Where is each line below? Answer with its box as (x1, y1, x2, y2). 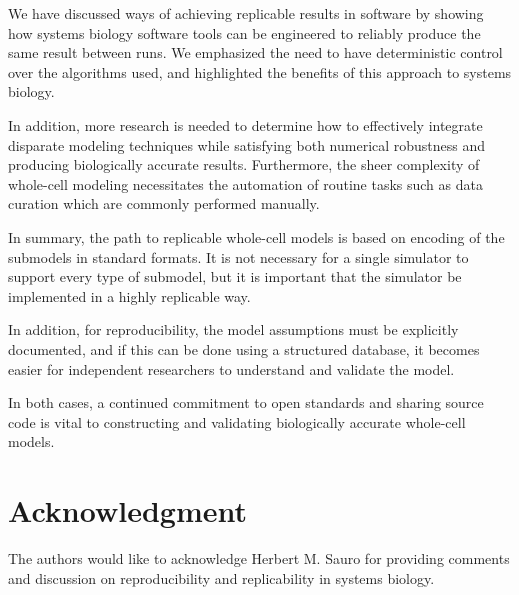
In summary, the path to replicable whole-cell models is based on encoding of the (8, 226, 505, 247)
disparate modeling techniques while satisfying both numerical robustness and (8, 134, 486, 155)
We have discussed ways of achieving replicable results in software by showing (8, 3, 484, 23)
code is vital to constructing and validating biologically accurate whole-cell (8, 411, 466, 432)
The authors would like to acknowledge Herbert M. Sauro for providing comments (8, 548, 510, 568)
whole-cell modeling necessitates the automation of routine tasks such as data (8, 173, 483, 194)
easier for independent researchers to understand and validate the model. (8, 358, 455, 379)
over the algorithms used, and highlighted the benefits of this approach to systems (8, 61, 512, 82)
